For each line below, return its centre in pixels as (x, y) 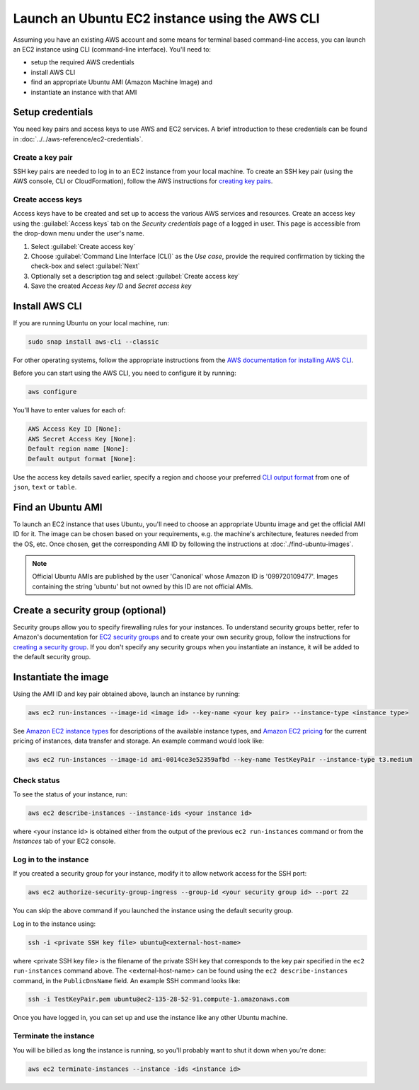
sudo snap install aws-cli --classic (93, 342)
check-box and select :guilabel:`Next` (86, 266)
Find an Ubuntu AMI (58, 507)
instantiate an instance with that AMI (84, 92)
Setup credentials (53, 112)
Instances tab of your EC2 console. (64, 841)
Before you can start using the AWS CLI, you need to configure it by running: (125, 373)
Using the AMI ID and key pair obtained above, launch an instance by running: (127, 694)
